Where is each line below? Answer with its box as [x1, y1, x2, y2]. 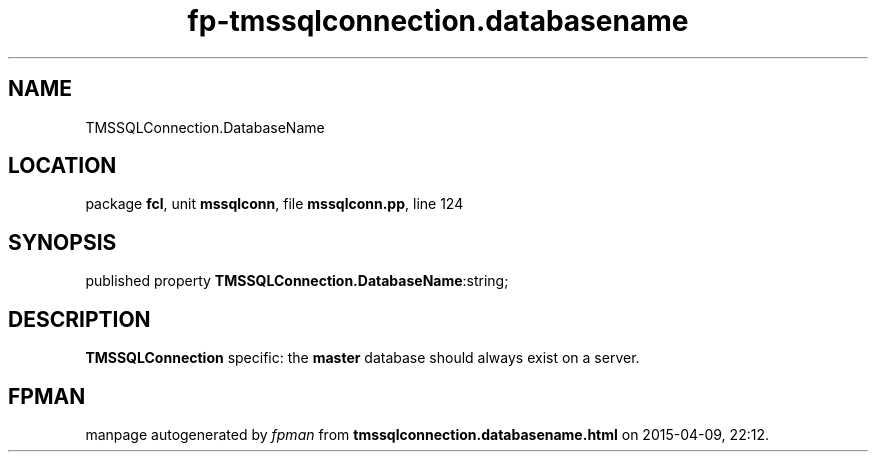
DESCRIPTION [8, 306, 151, 332]
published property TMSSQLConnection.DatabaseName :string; [85, 272, 509, 290]
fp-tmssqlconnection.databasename [187, 4, 689, 38]
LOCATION [8, 153, 117, 179]
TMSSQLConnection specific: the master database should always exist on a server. [85, 349, 640, 367]
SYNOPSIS [8, 229, 117, 255]
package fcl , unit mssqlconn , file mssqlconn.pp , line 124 [85, 195, 464, 213]
